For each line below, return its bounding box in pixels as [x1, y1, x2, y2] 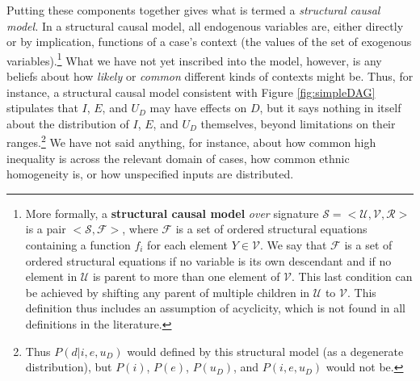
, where [122, 220, 158, 237]
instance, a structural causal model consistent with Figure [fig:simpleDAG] [6, 83, 376, 100]
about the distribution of [6, 115, 129, 132]
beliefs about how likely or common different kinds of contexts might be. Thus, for [6, 68, 414, 85]
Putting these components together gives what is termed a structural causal [6, 2, 380, 18]
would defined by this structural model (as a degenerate [127, 342, 404, 359]
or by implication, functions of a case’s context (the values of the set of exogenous [6, 33, 412, 50]
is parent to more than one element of [92, 268, 280, 285]
